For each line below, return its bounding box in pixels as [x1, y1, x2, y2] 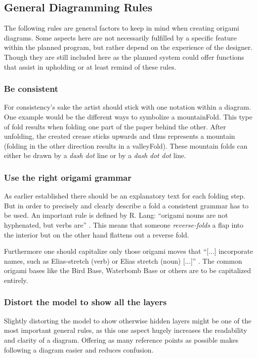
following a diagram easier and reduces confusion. [4, 344, 154, 355]
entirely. [4, 275, 28, 285]
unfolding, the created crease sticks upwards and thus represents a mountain [4, 131, 235, 141]
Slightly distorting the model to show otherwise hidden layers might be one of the [4, 315, 252, 325]
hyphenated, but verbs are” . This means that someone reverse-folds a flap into [4, 219, 244, 230]
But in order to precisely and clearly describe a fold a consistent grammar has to [4, 200, 249, 210]
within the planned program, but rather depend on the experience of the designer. [4, 42, 253, 52]
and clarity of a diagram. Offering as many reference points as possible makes [4, 334, 239, 345]
